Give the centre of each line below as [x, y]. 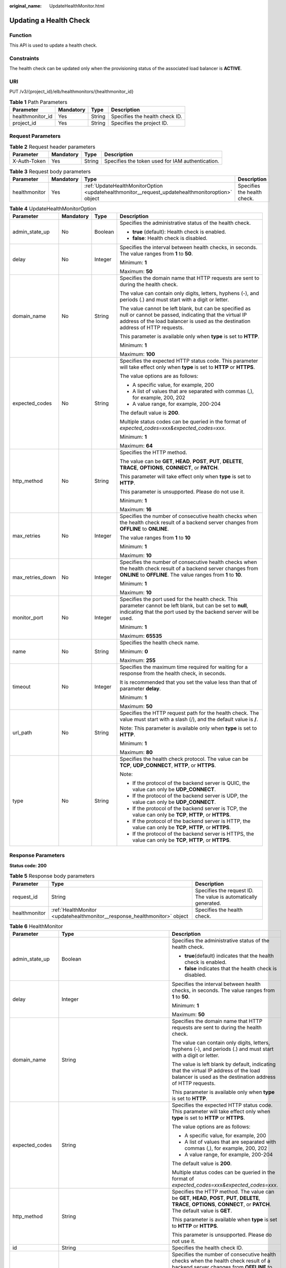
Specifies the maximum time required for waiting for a [184, 667]
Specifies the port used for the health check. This [179, 600]
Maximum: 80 [136, 752]
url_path [22, 733]
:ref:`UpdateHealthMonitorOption [124, 186]
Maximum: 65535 [141, 636]
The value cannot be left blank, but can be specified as [185, 308]
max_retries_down [34, 577]
